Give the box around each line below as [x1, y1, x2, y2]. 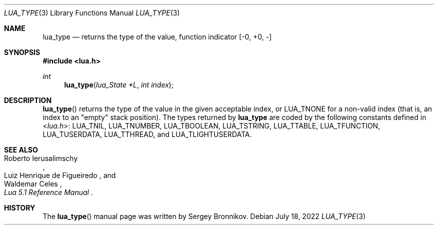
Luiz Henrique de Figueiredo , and [4, 171, 116, 179]
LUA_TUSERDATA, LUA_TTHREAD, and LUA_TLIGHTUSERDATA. [42, 130, 252, 138]
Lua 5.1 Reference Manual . [4, 188, 93, 196]
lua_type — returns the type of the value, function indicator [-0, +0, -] [42, 32, 272, 41]
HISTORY [4, 203, 35, 212]
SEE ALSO [4, 145, 38, 154]
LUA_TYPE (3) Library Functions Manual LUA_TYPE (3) [4, 8, 180, 17]
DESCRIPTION [4, 96, 52, 104]
